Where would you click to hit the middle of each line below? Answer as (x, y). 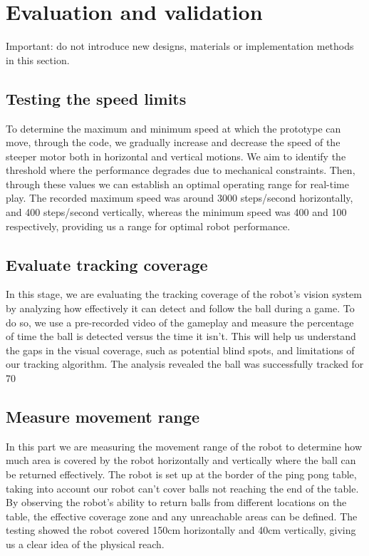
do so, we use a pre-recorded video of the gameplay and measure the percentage (180, 322)
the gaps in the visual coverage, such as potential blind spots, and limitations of (180, 350)
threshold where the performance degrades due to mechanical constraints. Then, (181, 170)
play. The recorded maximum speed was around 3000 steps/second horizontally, (180, 198)
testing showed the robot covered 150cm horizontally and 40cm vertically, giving (181, 530)
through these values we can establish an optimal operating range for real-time (177, 184)
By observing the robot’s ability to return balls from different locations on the (176, 502)
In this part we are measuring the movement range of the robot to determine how (184, 446)
